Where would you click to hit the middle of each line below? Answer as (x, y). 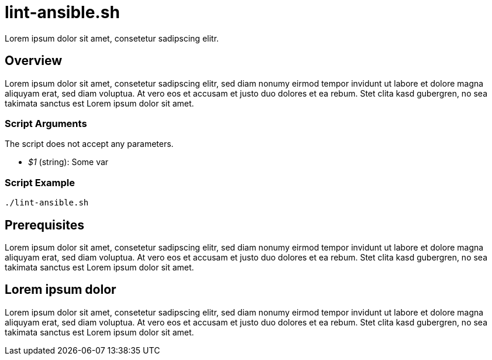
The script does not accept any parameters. (89, 144)
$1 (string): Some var (68, 162)
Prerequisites (44, 225)
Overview (34, 61)
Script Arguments (46, 123)
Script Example (40, 182)
